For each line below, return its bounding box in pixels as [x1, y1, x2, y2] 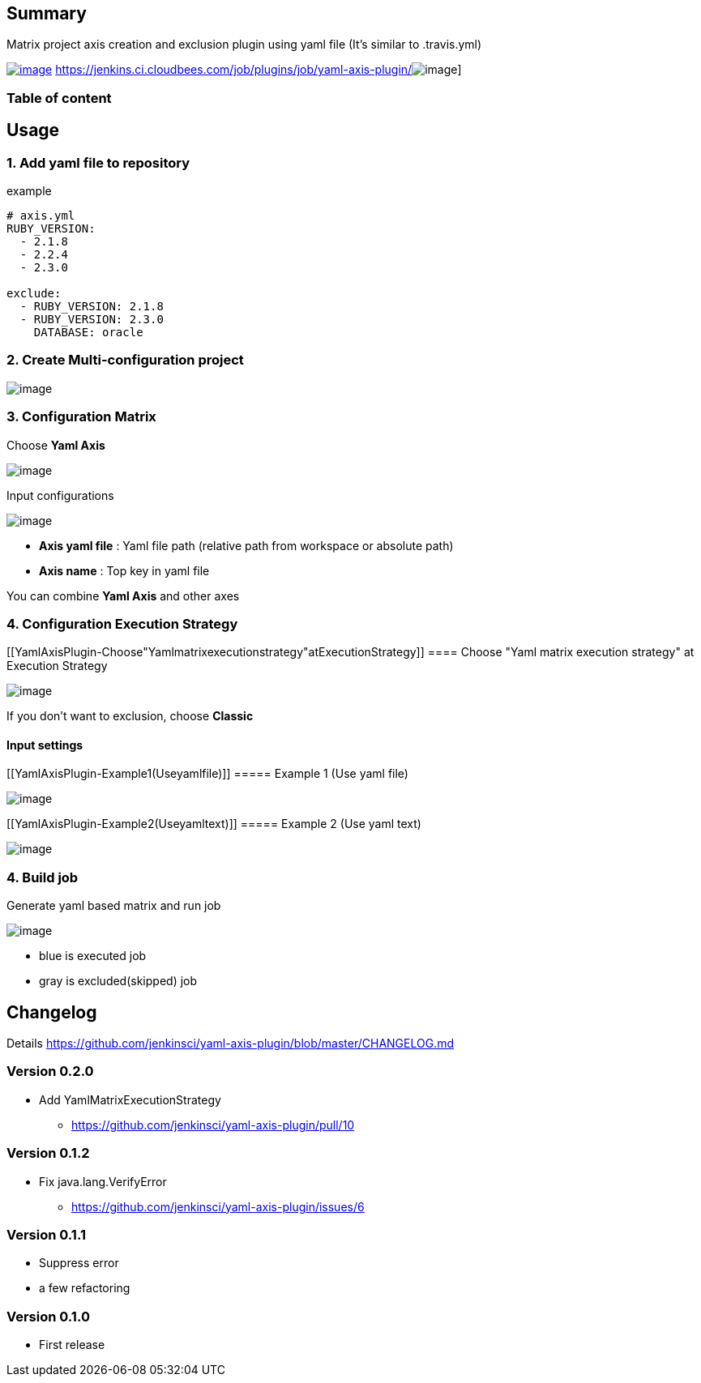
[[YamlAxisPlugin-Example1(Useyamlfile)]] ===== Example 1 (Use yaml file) [6, 766, 408, 781]
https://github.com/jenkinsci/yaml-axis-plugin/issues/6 [71, 1199, 365, 1214]
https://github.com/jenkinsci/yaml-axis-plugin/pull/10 [71, 1117, 355, 1132]
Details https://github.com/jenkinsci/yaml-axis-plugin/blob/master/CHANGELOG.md [6, 1036, 455, 1051]
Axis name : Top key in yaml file [39, 563, 210, 578]
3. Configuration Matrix [6, 408, 156, 425]
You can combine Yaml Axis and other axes [6, 588, 240, 603]
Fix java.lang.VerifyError [39, 1174, 167, 1189]
